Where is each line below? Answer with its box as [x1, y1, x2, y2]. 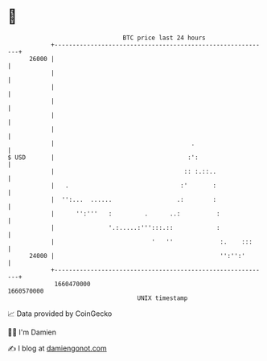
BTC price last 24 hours [122, 34, 206, 42]
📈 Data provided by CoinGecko [7, 309, 113, 318]
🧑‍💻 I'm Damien [7, 327, 57, 337]
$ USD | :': [7, 153, 199, 162]
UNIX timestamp [137, 293, 188, 302]
